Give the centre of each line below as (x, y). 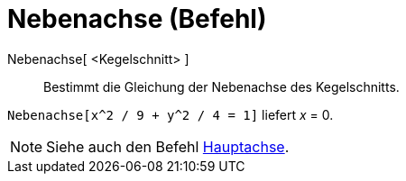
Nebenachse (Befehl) (137, 19)
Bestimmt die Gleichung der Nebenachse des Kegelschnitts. (221, 86)
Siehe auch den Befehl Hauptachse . (168, 146)
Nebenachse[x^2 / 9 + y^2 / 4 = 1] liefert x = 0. (171, 114)
